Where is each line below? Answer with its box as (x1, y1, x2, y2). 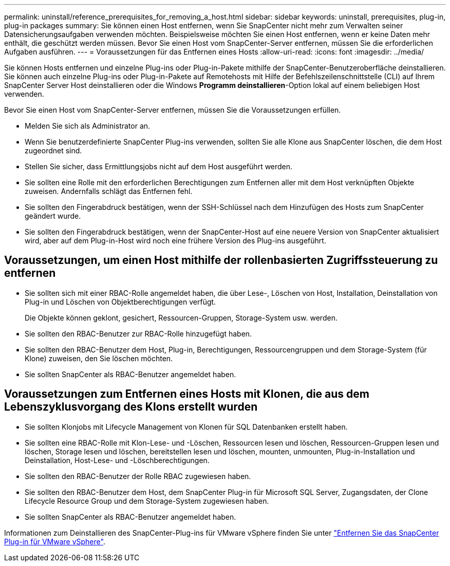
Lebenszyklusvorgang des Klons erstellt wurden (4, 400, 258, 414)
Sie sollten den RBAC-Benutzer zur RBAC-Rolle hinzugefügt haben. (25, 329, 252, 338)
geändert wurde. (25, 211, 81, 220)
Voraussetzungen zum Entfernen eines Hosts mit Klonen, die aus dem (4, 387, 369, 401)
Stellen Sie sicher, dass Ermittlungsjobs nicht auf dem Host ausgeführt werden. (25, 162, 293, 171)
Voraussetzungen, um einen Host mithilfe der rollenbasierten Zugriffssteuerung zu (4, 254, 438, 267)
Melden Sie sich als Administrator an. (25, 121, 151, 130)
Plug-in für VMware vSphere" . (4, 537, 105, 546)
